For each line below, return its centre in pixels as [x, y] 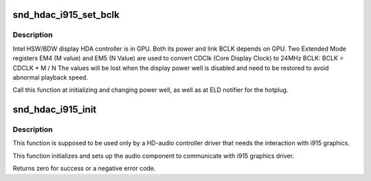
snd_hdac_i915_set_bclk [66, 15]
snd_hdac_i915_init [55, 110]
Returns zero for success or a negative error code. [84, 169]
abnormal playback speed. [50, 77]
